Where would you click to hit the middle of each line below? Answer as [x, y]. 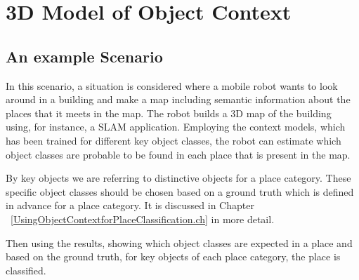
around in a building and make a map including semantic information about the [178, 99]
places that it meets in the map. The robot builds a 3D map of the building [169, 113]
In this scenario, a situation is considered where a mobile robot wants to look [172, 85]
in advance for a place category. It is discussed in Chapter [130, 205]
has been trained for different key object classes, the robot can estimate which [174, 140]
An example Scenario [84, 56]
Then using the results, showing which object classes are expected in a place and [179, 242]
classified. [26, 270]
